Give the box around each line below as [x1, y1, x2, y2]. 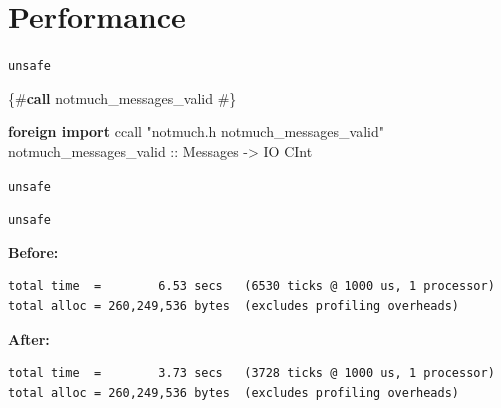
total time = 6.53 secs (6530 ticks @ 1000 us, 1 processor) [8, 279, 495, 294]
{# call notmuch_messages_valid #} [8, 87, 237, 108]
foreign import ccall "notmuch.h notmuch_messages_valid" [8, 121, 385, 142]
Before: [8, 241, 59, 262]
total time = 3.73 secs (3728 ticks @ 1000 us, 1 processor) [8, 366, 495, 381]
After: [8, 328, 50, 349]
